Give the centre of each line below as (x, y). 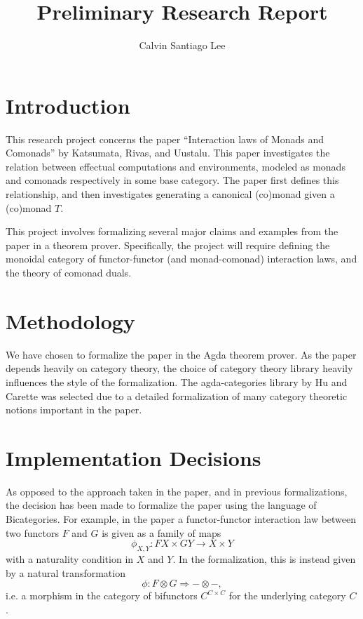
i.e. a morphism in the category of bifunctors (102, 595)
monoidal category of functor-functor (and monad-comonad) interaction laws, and (181, 259)
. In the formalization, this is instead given (264, 558)
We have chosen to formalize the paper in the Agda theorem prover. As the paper (181, 354)
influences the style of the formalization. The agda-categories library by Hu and (177, 381)
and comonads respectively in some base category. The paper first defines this (172, 180)
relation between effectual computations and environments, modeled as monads (176, 166)
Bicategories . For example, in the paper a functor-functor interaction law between (181, 519)
